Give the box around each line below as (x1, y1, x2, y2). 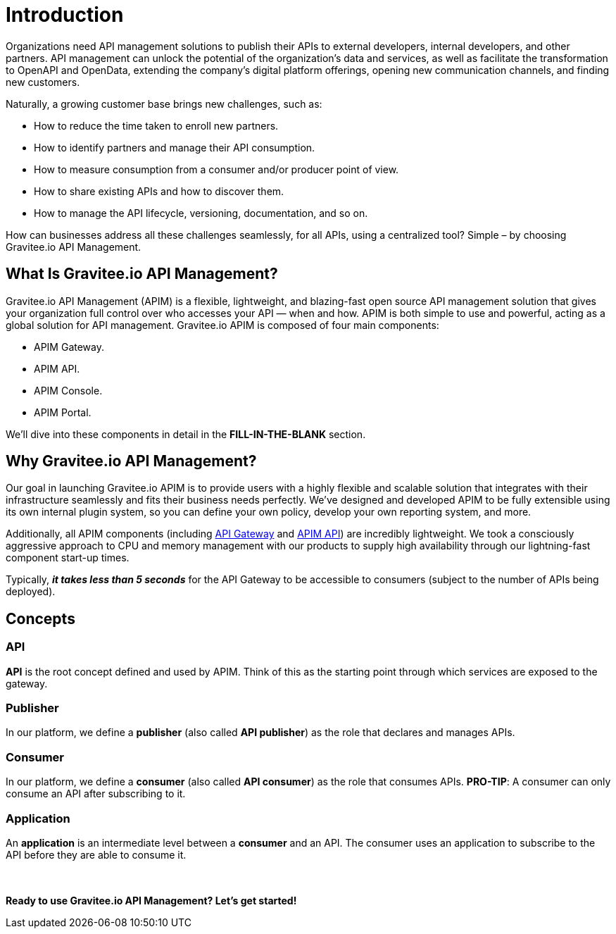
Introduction (6, 3, 124, 27)
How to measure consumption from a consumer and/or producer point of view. (34, 163, 399, 175)
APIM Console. (34, 384, 103, 397)
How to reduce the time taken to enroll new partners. (34, 119, 279, 132)
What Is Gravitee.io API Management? (6, 265, 278, 283)
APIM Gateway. (34, 340, 105, 353)
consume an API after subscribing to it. (6, 787, 186, 800)
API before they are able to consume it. (6, 848, 187, 861)
